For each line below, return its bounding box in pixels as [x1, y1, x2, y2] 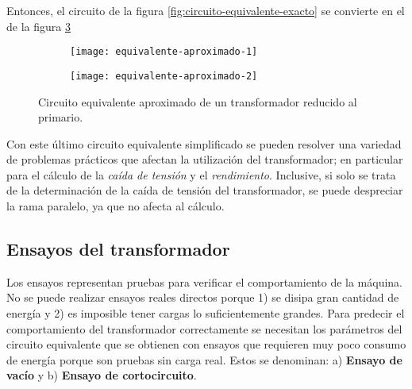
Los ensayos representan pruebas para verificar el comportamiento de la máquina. [6, 273, 402, 290]
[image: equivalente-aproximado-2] [70, 70, 258, 82]
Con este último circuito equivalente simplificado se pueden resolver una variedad [6, 135, 402, 152]
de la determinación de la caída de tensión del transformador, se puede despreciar [6, 182, 403, 198]
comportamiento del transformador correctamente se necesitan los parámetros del [6, 320, 402, 337]
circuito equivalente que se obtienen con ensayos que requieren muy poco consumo [6, 336, 406, 352]
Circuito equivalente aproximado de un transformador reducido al [38, 93, 357, 110]
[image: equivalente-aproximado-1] [70, 46, 258, 58]
